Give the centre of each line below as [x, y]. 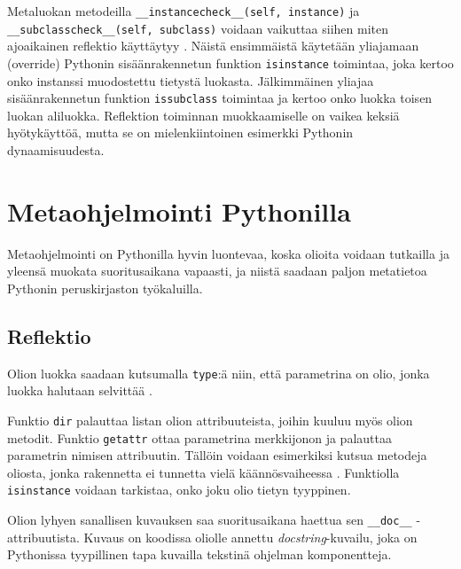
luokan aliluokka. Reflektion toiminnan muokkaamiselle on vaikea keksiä [203, 115]
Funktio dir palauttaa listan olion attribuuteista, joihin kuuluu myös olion [210, 420]
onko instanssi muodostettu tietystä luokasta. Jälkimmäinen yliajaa [191, 80]
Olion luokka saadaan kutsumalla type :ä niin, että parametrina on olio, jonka [219, 373]
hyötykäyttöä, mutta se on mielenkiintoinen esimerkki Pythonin [180, 133]
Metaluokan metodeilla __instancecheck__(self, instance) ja [184, 11]
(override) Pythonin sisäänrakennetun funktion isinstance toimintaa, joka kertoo [230, 62]
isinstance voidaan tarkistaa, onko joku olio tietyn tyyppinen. [179, 490]
